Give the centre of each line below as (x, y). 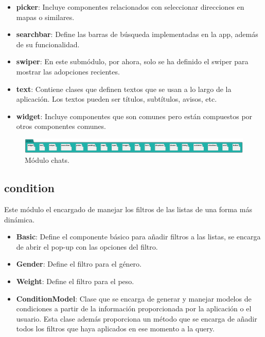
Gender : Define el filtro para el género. (79, 264)
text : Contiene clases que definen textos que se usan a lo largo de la (124, 89)
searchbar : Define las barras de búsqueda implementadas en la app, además (137, 34)
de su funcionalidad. (48, 44)
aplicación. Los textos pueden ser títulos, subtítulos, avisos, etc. (117, 99)
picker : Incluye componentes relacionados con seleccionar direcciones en (130, 7)
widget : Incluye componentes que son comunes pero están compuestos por (134, 116)
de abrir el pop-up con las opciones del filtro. (87, 246)
